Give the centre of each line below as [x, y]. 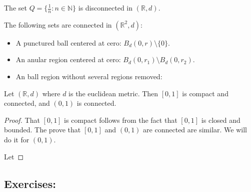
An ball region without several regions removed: [89, 76]
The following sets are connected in [58, 24]
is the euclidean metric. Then [113, 93]
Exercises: [30, 183]
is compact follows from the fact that [121, 120]
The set [15, 8]
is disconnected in [105, 8]
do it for [17, 139]
